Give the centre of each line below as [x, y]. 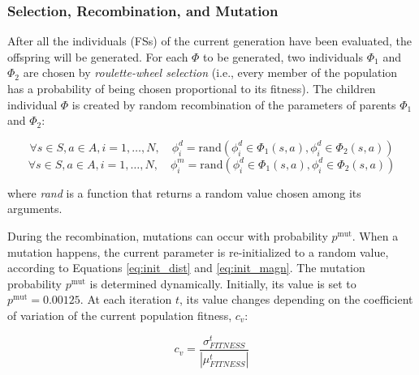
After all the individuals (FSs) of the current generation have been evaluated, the [209, 41]
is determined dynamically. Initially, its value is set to [223, 283]
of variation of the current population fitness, [120, 315]
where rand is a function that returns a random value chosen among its [184, 192]
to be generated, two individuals [283, 56]
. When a [375, 235]
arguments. [35, 209]
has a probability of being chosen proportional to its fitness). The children [192, 88]
